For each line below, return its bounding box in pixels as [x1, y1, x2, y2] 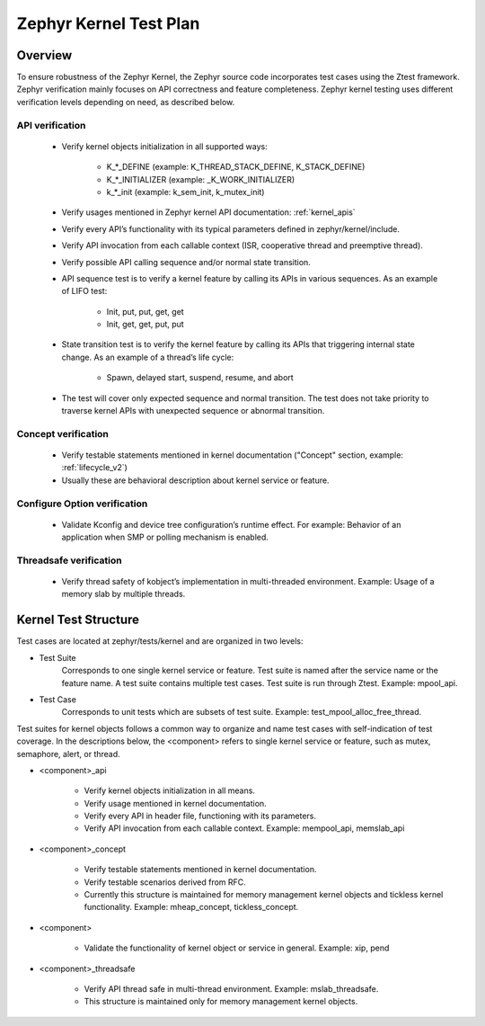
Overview [16, 48, 73, 63]
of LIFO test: [61, 286, 108, 297]
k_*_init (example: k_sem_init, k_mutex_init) [106, 186, 265, 197]
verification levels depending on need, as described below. [16, 96, 235, 107]
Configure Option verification [16, 497, 148, 510]
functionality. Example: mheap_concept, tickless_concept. [84, 902, 299, 913]
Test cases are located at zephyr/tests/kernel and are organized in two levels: [16, 636, 304, 647]
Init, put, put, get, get [106, 306, 184, 317]
